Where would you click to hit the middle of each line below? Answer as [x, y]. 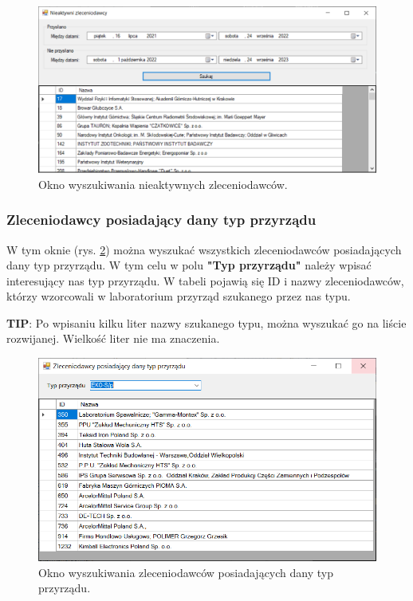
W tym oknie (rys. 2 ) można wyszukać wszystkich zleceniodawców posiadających [204, 249]
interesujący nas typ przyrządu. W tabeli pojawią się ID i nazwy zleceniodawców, [205, 280]
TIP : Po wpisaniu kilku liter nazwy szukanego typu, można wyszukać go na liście [206, 322]
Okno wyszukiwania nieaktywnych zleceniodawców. [163, 184]
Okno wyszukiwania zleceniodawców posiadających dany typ [186, 572]
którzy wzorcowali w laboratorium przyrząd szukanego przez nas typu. [179, 296]
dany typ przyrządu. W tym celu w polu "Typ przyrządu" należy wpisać [189, 265]
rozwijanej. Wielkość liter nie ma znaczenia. [113, 338]
